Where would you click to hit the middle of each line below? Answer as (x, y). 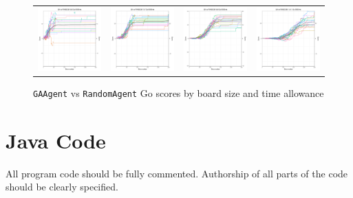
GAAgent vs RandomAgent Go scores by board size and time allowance (179, 92)
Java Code (56, 140)
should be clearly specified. (62, 187)
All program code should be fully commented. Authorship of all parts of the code (177, 173)
